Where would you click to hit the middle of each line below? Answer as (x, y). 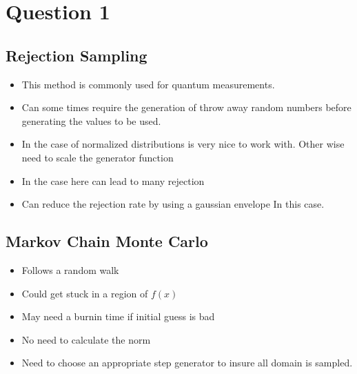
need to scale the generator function (98, 157)
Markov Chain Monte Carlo (107, 241)
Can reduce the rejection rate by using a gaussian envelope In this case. (173, 204)
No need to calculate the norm (86, 339)
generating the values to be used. (91, 120)
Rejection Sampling (76, 55)
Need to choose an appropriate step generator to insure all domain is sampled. (187, 363)
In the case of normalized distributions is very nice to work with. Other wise (183, 144)
